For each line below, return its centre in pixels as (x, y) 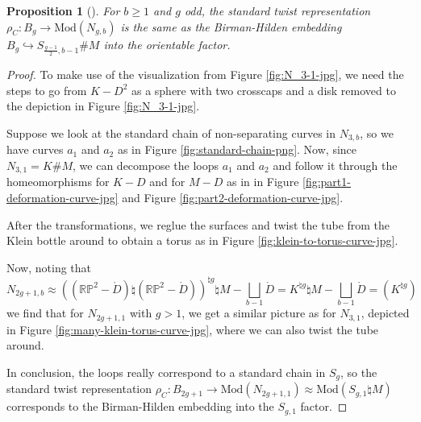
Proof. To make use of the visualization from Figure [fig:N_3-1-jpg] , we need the (205, 74)
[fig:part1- (327, 182)
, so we (377, 132)
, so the (358, 372)
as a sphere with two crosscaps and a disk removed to (263, 90)
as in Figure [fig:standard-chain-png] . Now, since (237, 149)
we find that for (45, 313)
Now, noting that (49, 267)
